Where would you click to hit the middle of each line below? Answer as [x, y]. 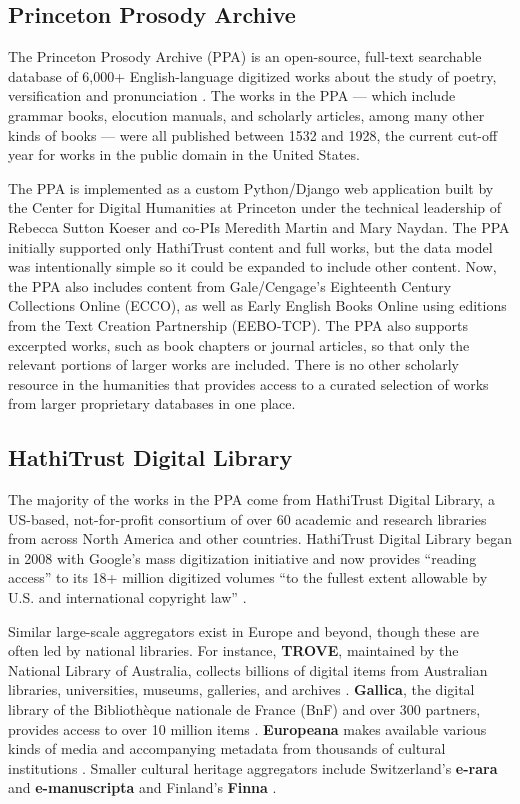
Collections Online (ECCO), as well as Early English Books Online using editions [257, 305]
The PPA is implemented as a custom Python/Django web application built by [251, 187]
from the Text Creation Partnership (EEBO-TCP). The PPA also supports [238, 324]
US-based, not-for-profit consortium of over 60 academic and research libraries [247, 518]
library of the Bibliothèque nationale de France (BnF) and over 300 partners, [244, 709]
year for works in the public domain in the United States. [184, 154]
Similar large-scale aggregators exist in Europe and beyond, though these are [243, 630]
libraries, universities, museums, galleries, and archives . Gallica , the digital [241, 689]
